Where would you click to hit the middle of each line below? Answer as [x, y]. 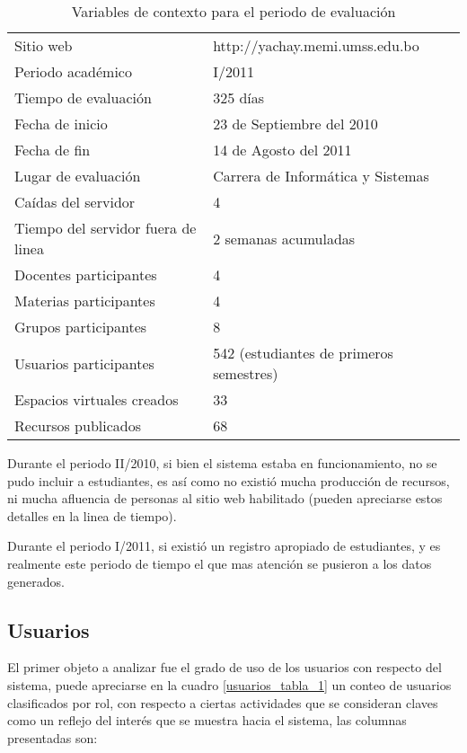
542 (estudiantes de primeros [303, 353]
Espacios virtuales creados [97, 399]
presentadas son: [53, 737]
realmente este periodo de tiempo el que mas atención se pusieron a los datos [220, 563]
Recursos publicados [78, 425]
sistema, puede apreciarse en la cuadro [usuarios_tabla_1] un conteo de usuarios [229, 684]
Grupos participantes [81, 327]
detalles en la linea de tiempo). [92, 515]
